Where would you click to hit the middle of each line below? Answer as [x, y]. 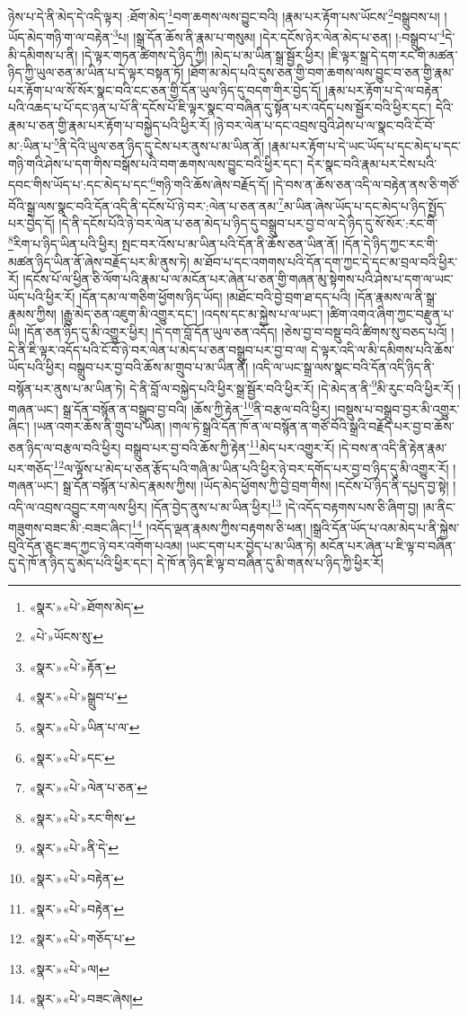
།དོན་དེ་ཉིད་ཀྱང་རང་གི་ [390, 244]
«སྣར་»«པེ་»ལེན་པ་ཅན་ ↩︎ [88, 787]
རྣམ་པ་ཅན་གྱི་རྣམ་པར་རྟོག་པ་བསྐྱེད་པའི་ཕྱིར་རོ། [109, 124]
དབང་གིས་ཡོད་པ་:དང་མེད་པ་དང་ [79, 184]
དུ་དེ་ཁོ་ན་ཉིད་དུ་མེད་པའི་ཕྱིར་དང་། [81, 563]
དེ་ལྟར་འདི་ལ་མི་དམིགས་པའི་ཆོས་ [383, 349]
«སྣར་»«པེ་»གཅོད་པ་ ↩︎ [82, 938]
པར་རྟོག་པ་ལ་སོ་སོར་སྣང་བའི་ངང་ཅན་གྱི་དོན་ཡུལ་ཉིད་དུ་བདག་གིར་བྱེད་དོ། [165, 89]
